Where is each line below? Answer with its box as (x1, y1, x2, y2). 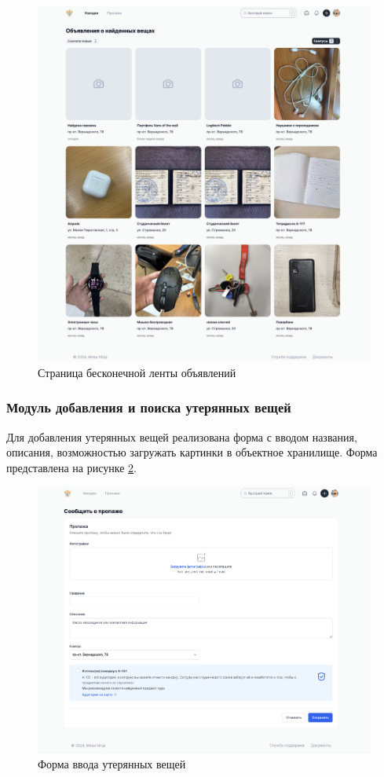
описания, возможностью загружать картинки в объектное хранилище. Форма (6, 444, 378, 460)
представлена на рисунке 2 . (6, 459, 137, 475)
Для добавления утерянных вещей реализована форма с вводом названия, (6, 428, 357, 445)
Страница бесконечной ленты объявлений (38, 364, 236, 380)
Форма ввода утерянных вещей (38, 756, 186, 772)
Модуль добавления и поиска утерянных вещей (6, 398, 291, 417)
